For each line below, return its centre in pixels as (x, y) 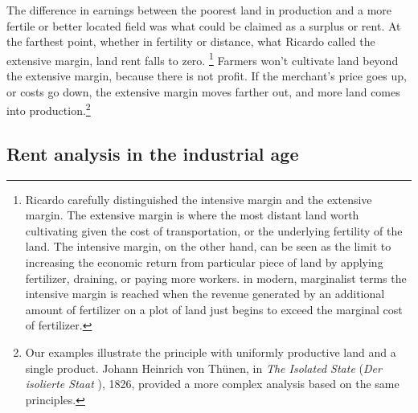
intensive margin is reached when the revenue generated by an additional (205, 294)
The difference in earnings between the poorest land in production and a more (199, 10)
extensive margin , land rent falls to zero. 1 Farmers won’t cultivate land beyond (203, 59)
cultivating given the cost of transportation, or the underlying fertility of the (214, 230)
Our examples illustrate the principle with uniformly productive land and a (211, 352)
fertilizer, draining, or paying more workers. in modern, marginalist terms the (216, 278)
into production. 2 (49, 109)
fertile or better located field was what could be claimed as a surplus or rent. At (204, 25)
